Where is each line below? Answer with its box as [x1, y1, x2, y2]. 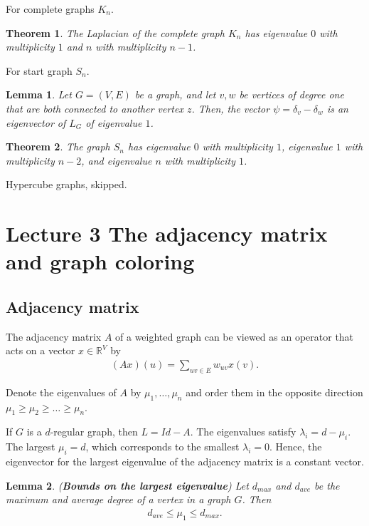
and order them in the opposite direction [186, 384, 363, 399]
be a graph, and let [134, 87, 216, 102]
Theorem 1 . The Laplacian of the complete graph [6, 25, 225, 40]
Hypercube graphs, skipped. [6, 177, 127, 192]
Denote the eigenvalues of [6, 384, 117, 399]
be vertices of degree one [239, 87, 344, 102]
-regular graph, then [50, 424, 138, 439]
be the [314, 478, 340, 493]
